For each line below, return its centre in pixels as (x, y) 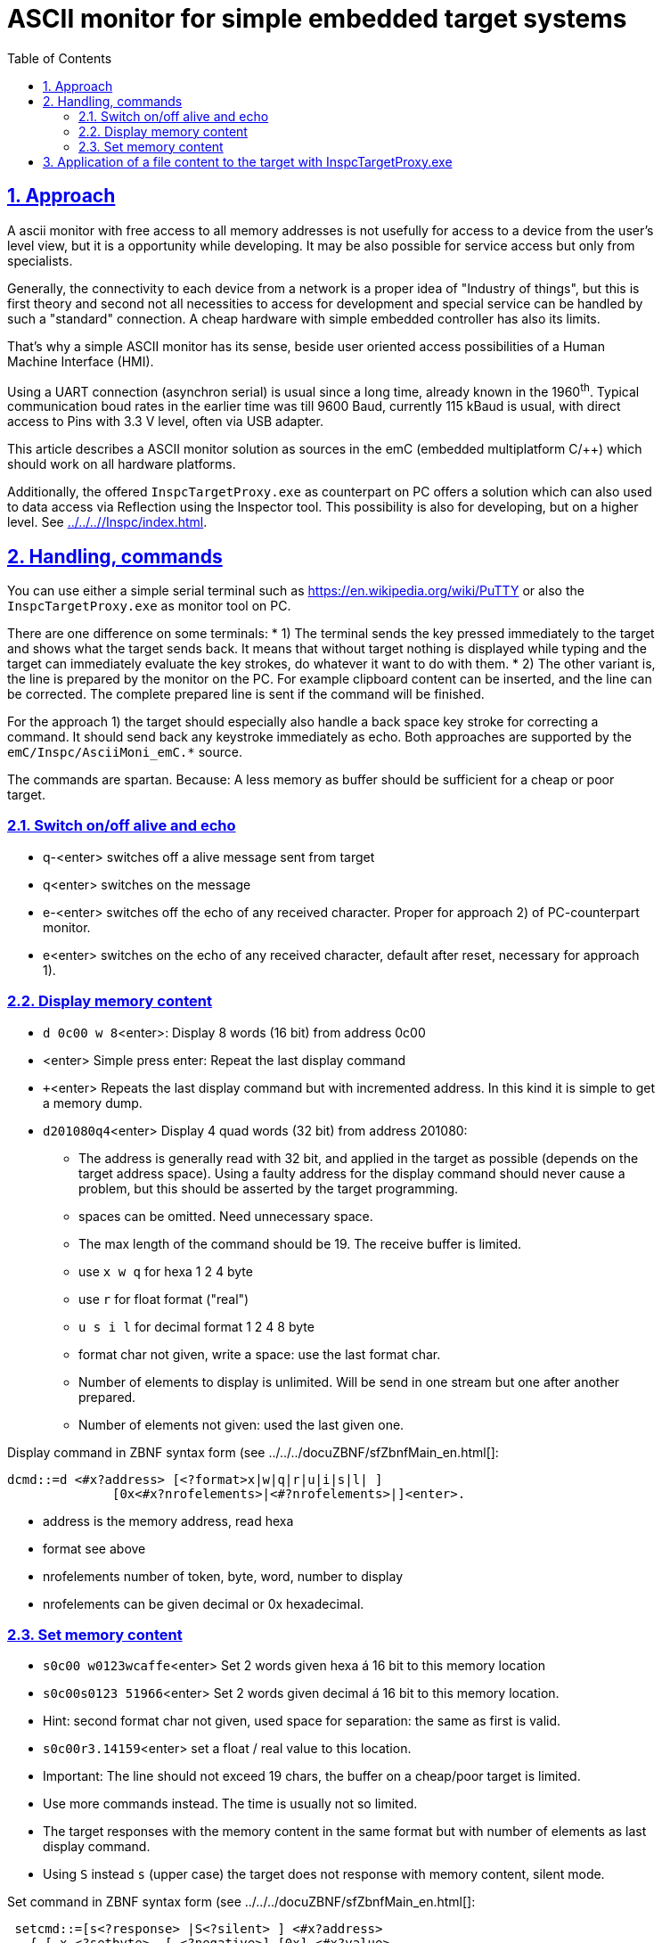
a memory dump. (93, 1103)
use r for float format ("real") (164, 1299)
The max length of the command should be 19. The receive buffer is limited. (300, 1243)
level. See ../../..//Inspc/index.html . (107, 522)
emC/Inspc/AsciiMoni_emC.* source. (125, 752)
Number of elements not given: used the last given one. (241, 1424)
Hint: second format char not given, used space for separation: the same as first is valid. (302, 1721)
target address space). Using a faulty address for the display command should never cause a (352, 1173)
